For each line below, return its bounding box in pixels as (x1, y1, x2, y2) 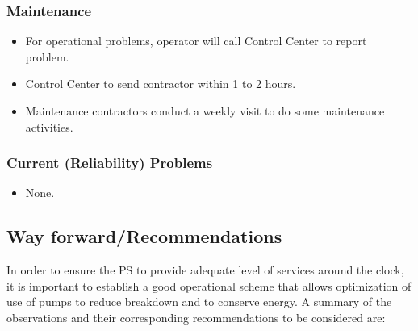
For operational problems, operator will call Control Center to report (25, 32, 367, 49)
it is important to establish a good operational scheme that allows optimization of (6, 277, 412, 294)
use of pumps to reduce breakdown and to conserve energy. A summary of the (6, 293, 392, 310)
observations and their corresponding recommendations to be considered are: (6, 308, 386, 325)
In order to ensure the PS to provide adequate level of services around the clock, (6, 262, 404, 279)
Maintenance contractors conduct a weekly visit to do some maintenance (25, 103, 385, 119)
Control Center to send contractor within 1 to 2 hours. (25, 75, 296, 92)
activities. (25, 118, 73, 135)
